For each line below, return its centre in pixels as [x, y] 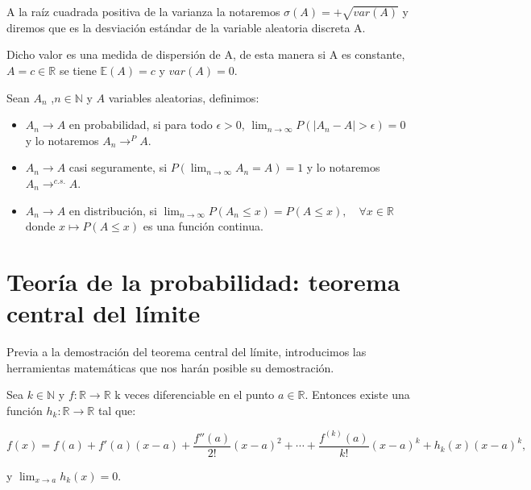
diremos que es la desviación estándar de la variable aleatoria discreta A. [186, 27]
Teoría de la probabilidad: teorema [203, 281]
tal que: [117, 410]
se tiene [78, 70]
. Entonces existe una [357, 394]
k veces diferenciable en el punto [195, 394]
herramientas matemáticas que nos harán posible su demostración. [170, 367]
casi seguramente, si [118, 167]
